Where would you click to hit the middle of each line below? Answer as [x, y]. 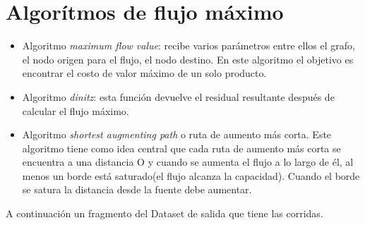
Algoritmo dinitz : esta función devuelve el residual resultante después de [178, 96]
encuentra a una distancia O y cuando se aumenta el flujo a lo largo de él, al [188, 162]
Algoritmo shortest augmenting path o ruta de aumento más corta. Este [177, 134]
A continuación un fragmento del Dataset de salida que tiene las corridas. [164, 213]
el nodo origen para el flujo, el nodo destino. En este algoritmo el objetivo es [188, 59]
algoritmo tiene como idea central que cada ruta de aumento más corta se [181, 148]
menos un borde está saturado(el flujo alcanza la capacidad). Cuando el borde [191, 175]
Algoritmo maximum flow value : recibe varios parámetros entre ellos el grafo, [189, 45]
